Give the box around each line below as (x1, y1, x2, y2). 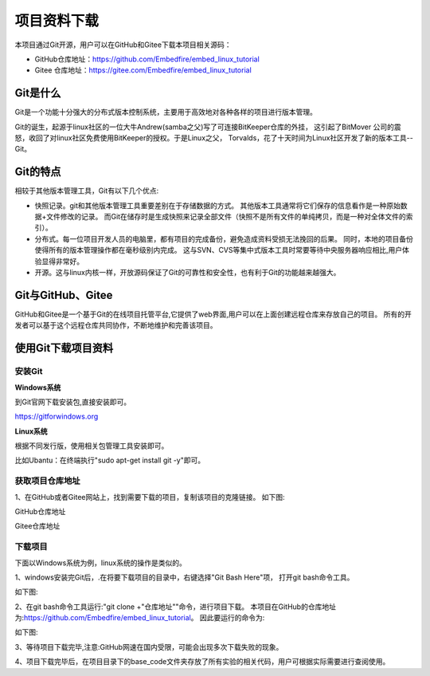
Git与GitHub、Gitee (14, 288, 113, 302)
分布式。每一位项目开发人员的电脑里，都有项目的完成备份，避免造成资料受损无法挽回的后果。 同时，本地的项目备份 (34, 234, 413, 243)
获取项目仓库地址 (14, 475, 80, 486)
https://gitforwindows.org (14, 411, 99, 422)
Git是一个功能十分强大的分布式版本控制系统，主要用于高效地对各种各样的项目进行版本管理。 (14, 108, 318, 117)
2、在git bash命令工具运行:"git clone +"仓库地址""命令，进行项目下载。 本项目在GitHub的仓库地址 (14, 602, 336, 611)
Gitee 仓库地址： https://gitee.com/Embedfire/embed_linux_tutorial (34, 65, 252, 75)
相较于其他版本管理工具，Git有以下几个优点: (14, 186, 159, 195)
